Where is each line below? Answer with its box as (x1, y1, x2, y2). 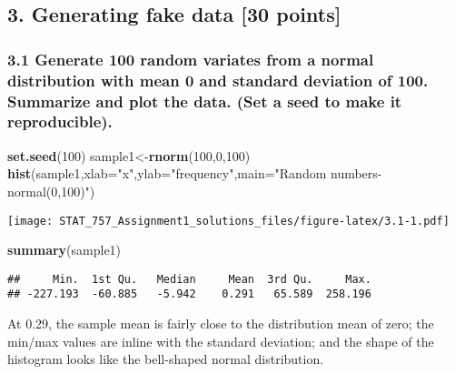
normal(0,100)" (7, 181, 90, 200)
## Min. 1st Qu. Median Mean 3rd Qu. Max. (7, 272, 371, 286)
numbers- (330, 164, 382, 183)
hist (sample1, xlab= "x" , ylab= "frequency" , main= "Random (7, 164, 327, 183)
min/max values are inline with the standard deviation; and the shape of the (7, 331, 434, 350)
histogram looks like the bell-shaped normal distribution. (7, 349, 324, 369)
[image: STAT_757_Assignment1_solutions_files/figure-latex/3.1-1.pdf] (7, 214, 450, 227)
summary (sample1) (7, 240, 122, 259)
